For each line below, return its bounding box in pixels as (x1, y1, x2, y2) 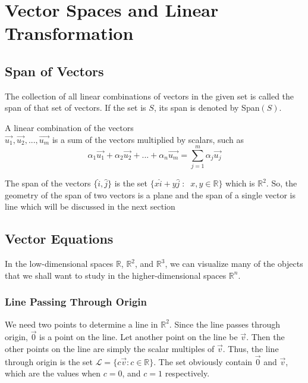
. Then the (246, 331, 285, 343)
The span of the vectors (5, 177, 91, 189)
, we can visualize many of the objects (165, 257, 303, 270)
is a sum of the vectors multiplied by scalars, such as (52, 133, 244, 145)
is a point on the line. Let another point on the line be (39, 331, 238, 343)
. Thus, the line (222, 342, 279, 355)
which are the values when (5, 367, 101, 379)
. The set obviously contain (153, 355, 253, 368)
